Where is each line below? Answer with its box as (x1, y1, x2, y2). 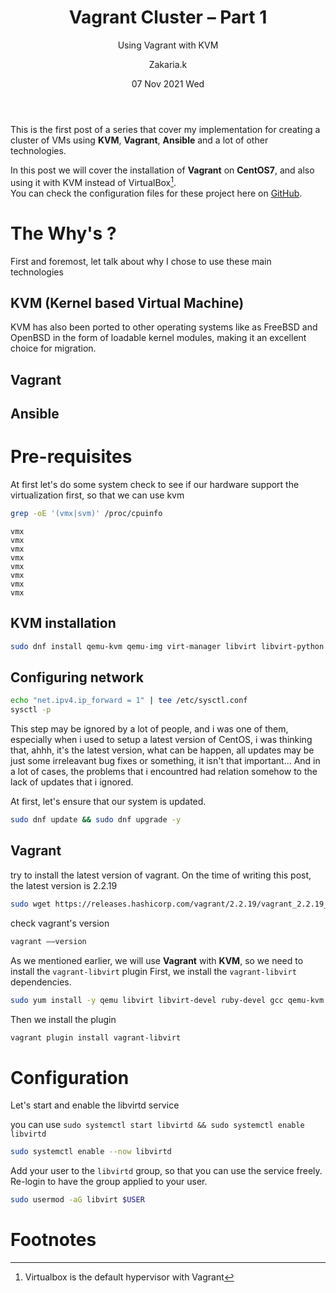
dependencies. (10, 976, 72, 988)
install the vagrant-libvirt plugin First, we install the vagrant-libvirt (10, 965, 297, 977)
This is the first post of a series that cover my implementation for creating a (10, 123, 321, 135)
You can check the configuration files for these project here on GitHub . (10, 187, 303, 199)
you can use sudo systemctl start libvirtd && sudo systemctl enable (10, 1119, 305, 1131)
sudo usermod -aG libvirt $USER (10, 1195, 145, 1205)
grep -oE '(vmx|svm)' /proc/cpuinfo (10, 509, 163, 519)
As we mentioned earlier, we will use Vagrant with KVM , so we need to (10, 954, 304, 966)
